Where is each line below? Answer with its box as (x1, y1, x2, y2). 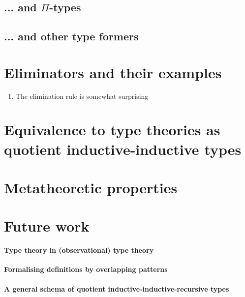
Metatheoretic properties (4, 178, 178, 198)
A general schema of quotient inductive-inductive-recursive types (4, 283, 229, 294)
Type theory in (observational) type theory (4, 245, 154, 255)
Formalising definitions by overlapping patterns (4, 264, 168, 274)
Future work (4, 216, 90, 236)
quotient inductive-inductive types (4, 139, 242, 159)
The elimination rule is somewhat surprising (15, 90, 149, 101)
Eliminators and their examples (4, 62, 222, 82)
